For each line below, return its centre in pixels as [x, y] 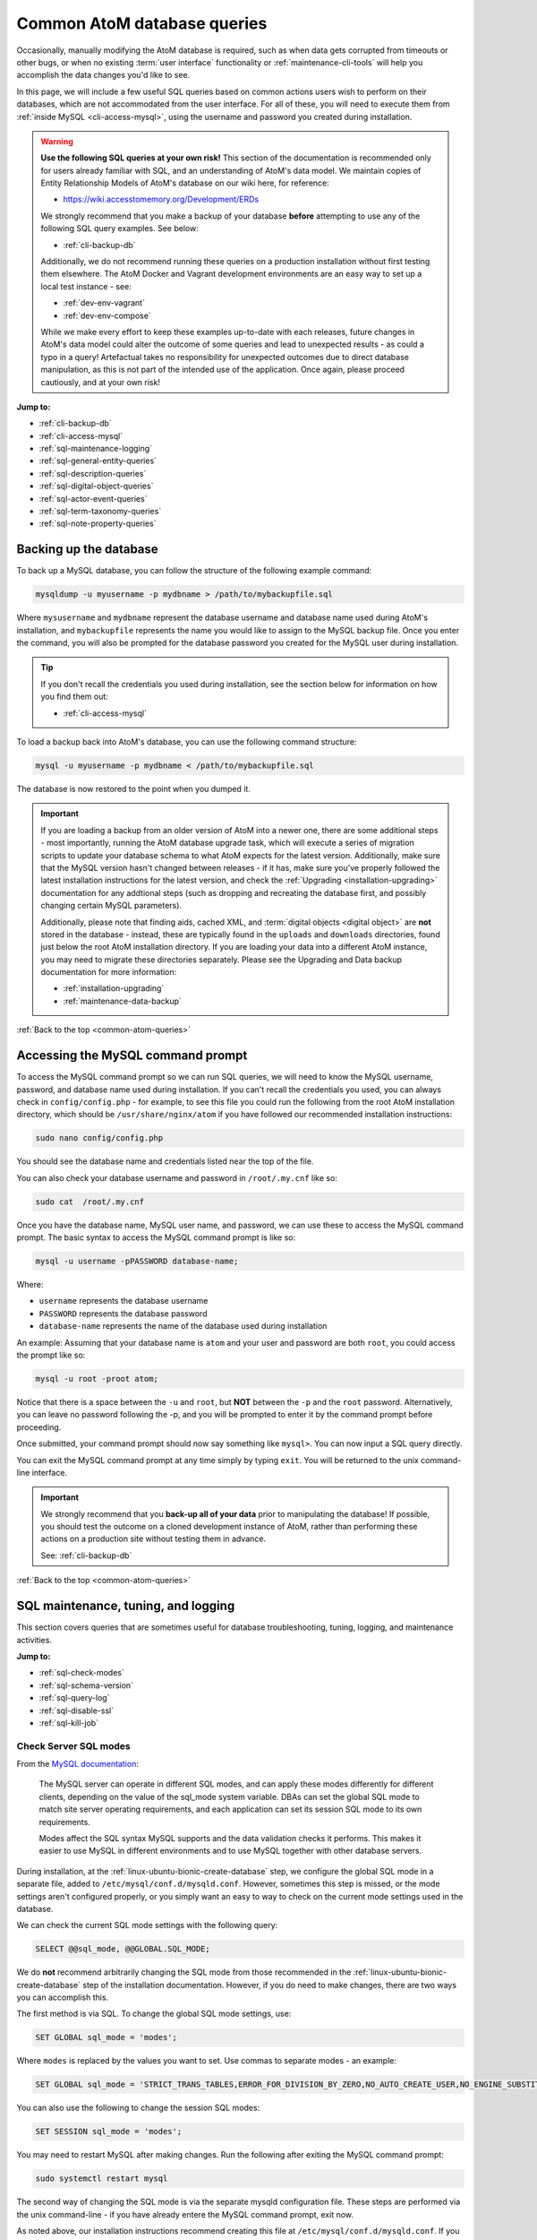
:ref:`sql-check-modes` [81, 1673]
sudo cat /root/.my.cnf [90, 1202]
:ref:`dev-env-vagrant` [104, 303]
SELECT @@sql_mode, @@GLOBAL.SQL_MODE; [123, 1949]
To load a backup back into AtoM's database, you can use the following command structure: [187, 742]
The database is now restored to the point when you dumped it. [133, 789]
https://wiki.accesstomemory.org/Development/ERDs [161, 199]
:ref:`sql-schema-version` [86, 1685]
